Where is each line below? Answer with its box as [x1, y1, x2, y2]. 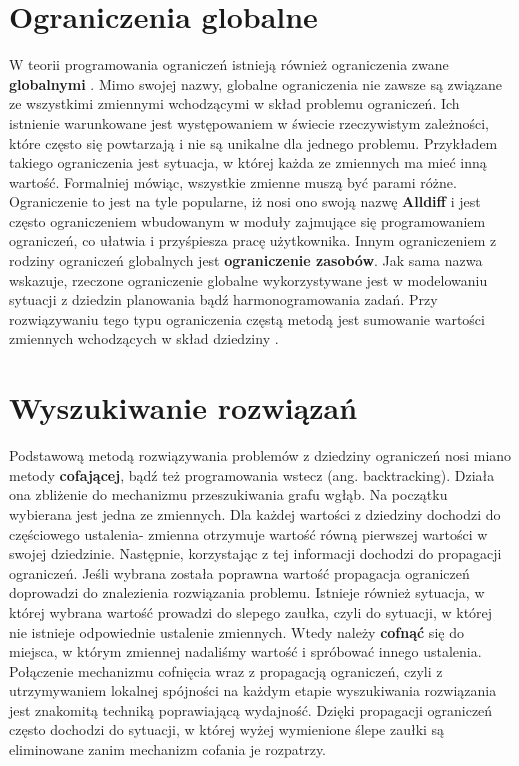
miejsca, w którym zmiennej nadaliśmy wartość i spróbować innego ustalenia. [9, 641, 482, 662]
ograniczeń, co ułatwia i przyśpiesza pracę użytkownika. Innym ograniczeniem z [9, 230, 497, 251]
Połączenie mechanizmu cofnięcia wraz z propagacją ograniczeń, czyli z [9, 660, 443, 681]
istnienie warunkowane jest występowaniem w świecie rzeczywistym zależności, [9, 112, 489, 133]
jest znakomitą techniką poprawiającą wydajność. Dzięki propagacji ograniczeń [9, 699, 493, 720]
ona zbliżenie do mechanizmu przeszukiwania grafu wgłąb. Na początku [9, 484, 448, 505]
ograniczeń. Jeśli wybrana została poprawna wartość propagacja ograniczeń [9, 562, 470, 583]
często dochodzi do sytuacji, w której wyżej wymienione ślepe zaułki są [9, 719, 445, 740]
